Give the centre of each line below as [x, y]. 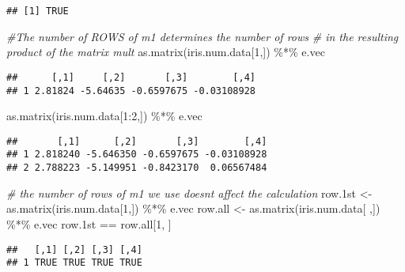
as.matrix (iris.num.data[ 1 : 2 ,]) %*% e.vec [104, 116]
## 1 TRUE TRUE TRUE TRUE [74, 263]
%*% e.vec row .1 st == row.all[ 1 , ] [89, 223]
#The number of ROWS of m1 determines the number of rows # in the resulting [202, 36]
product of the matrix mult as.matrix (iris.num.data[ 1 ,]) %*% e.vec [166, 52]
